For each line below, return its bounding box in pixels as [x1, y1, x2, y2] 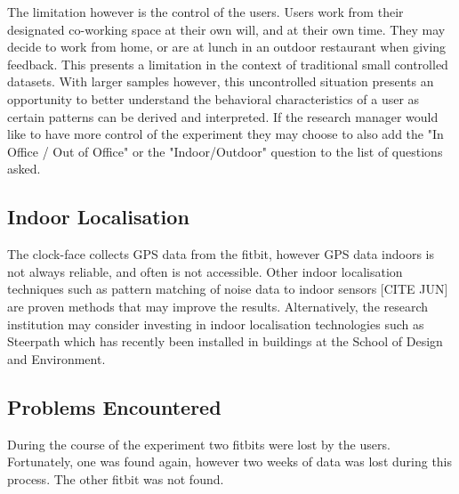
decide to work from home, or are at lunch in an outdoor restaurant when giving [7, 37, 447, 56]
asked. [7, 159, 41, 178]
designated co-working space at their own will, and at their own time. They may [7, 20, 446, 38]
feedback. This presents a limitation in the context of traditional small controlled [7, 54, 448, 73]
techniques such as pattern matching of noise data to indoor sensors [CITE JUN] [7, 279, 448, 298]
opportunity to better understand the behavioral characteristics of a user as [7, 89, 420, 108]
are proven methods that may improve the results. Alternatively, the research [7, 296, 429, 315]
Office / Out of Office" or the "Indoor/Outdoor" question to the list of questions [7, 142, 443, 160]
